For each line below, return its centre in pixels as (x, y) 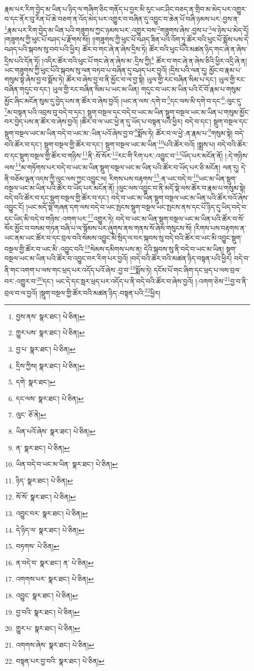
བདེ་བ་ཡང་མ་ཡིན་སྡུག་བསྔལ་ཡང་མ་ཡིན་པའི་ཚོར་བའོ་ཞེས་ (180, 197)
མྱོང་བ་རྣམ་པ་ (225, 70)
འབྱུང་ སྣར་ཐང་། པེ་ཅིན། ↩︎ (47, 595)
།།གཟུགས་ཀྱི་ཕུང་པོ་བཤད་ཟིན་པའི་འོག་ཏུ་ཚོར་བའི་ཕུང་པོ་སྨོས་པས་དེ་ (171, 39)
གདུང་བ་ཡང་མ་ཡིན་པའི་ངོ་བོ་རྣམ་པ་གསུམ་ (192, 89)
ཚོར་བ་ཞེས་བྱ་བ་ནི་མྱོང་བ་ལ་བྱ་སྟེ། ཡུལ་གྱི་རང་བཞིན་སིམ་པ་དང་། (141, 79)
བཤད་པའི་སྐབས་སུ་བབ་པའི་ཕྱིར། (42, 49)
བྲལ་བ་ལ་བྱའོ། (21, 292)
